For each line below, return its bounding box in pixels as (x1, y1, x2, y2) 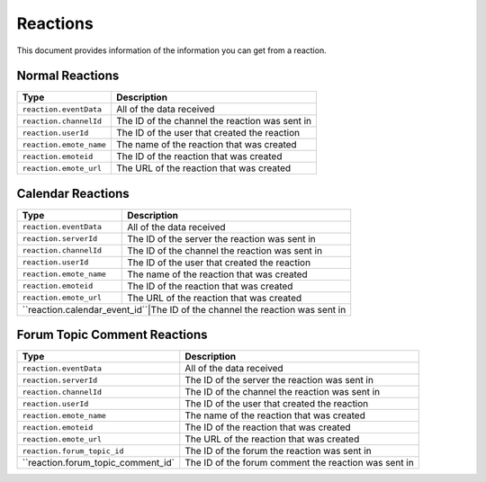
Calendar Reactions (16, 185, 130, 201)
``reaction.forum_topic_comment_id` (22, 457, 175, 469)
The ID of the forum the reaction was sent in (184, 445, 373, 458)
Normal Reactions (16, 68, 120, 84)
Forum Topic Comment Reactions (16, 327, 208, 343)
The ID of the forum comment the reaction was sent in (184, 457, 414, 469)
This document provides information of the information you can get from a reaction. (16, 45, 328, 56)
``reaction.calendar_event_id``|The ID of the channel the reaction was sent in (22, 303, 346, 316)
